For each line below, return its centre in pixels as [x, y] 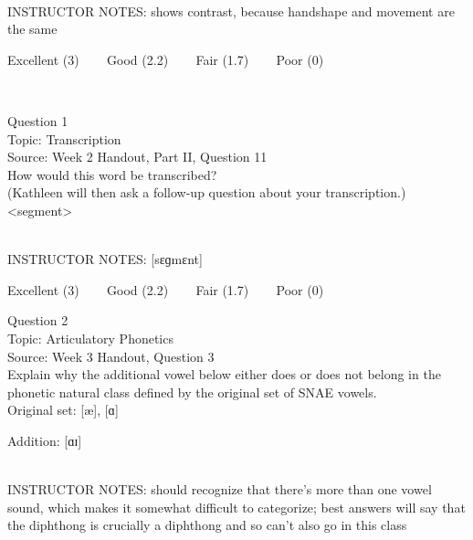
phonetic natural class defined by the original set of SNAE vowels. [192, 392]
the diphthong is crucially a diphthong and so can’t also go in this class [207, 525]
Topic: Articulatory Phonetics [90, 338]
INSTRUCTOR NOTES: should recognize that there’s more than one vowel [220, 489]
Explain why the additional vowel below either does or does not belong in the [224, 374]
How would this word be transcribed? [112, 174]
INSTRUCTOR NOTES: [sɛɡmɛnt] [105, 259]
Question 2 [38, 320]
